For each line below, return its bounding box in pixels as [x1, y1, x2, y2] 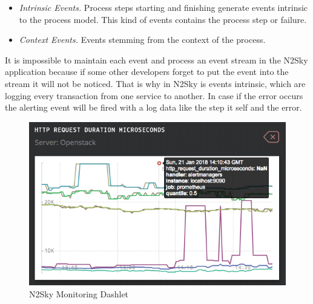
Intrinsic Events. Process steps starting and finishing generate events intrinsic [19, 1, 308, 13]
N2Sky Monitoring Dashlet [29, 288, 129, 300]
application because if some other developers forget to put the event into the [5, 65, 289, 78]
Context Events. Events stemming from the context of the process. [19, 33, 266, 46]
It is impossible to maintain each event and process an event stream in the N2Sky [5, 53, 308, 66]
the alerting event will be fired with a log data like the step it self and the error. [5, 101, 302, 114]
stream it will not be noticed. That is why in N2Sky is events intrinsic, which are [5, 77, 306, 89]
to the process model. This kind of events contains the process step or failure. [19, 13, 307, 25]
